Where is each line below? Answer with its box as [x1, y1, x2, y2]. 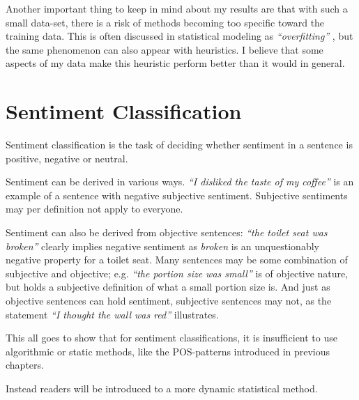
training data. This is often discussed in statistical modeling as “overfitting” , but [6, 29, 353, 43]
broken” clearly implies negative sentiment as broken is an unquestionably [6, 238, 319, 253]
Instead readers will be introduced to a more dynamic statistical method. [6, 381, 318, 395]
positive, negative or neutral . [6, 151, 128, 165]
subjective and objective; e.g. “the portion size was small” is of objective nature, [6, 266, 349, 280]
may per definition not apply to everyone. [6, 201, 183, 216]
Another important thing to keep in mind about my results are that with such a [6, 1, 348, 15]
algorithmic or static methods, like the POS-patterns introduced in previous [6, 344, 330, 358]
